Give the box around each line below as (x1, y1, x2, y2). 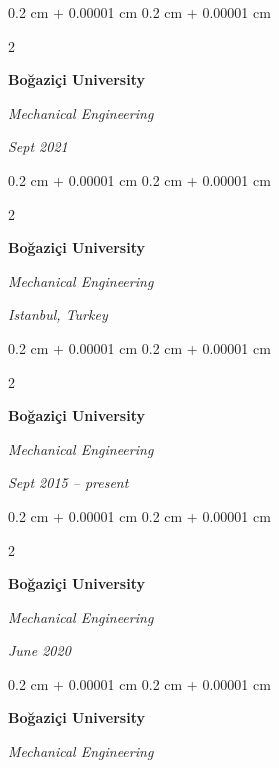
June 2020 (8, 640, 71, 661)
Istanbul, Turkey (8, 304, 108, 325)
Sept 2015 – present (8, 472, 129, 493)
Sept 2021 (8, 136, 68, 157)
